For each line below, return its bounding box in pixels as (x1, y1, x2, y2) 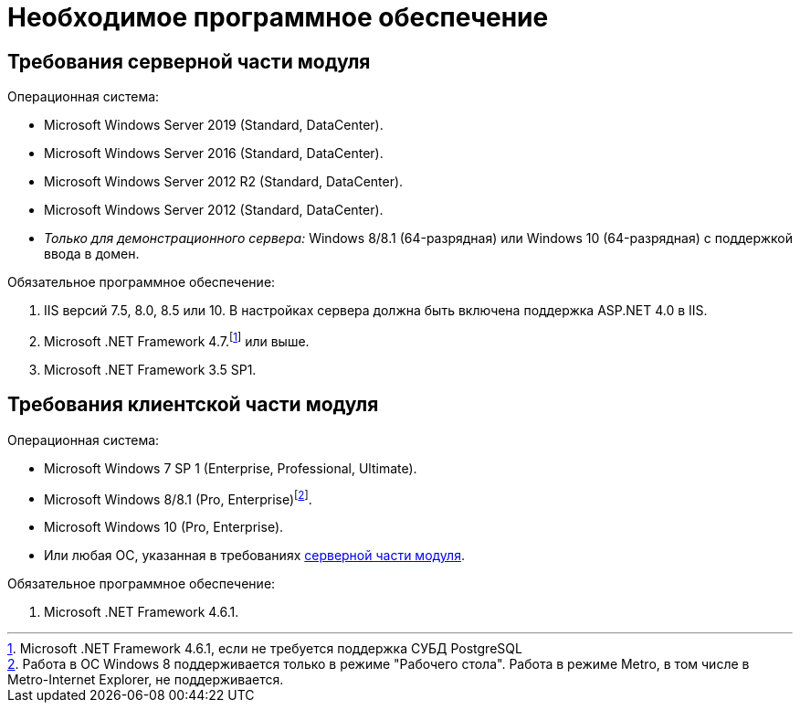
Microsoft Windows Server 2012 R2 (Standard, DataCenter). (44, 174, 404, 190)
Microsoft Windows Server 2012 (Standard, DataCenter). (44, 202, 384, 218)
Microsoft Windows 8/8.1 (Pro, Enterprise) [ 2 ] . (44, 488, 312, 507)
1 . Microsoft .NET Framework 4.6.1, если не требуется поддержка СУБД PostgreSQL (7, 641, 522, 657)
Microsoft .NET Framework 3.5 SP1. (44, 361, 257, 377)
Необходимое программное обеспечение (7, 2, 549, 33)
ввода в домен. (44, 246, 140, 262)
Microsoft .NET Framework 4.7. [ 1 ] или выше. (44, 331, 310, 349)
